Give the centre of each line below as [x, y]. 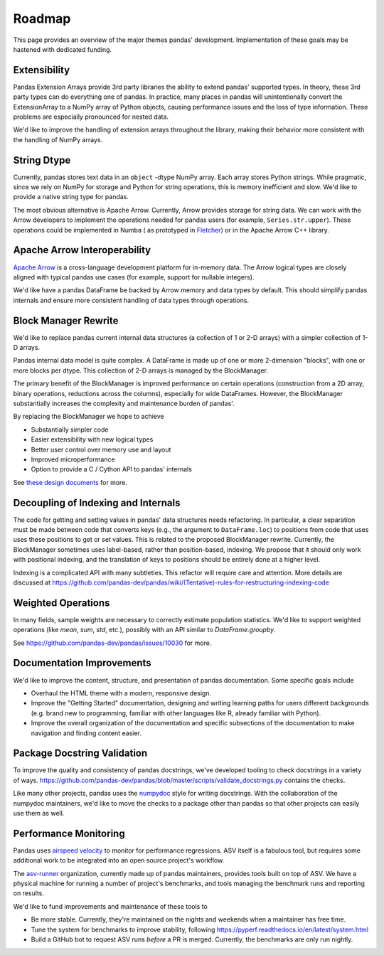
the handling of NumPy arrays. [58, 139]
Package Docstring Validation [80, 753]
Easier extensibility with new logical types [92, 439]
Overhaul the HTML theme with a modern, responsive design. [121, 693]
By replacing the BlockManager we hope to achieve [89, 417]
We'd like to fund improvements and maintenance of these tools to [110, 906]
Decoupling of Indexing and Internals [97, 502]
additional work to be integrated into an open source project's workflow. [119, 860]
